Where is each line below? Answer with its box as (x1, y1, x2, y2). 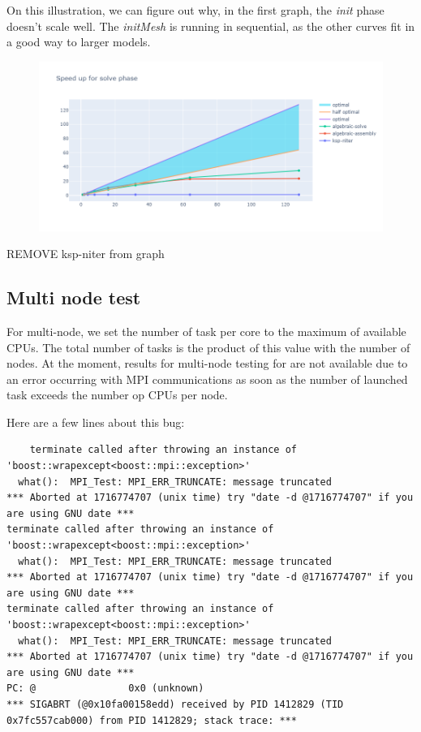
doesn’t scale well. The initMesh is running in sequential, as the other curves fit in (6, 17, 415, 34)
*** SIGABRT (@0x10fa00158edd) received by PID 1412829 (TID (6, 698, 344, 710)
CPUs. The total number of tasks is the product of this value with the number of (6, 338, 410, 355)
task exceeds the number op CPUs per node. (6, 386, 228, 403)
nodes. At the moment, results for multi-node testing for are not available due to (6, 355, 408, 372)
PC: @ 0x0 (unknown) (6, 682, 204, 695)
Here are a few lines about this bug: (6, 413, 185, 430)
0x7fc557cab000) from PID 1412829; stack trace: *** (6, 714, 297, 726)
